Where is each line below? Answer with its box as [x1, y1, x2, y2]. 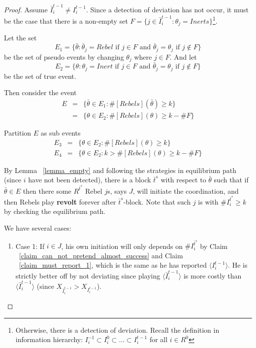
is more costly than [183, 270, 242, 280]
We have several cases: [4, 222, 71, 233]
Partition [4, 128, 32, 138]
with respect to [160, 174, 206, 185]
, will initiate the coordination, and [132, 185, 239, 196]
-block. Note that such [123, 196, 191, 207]
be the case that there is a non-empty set [4, 15, 128, 26]
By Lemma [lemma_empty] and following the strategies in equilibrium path [4, 165, 236, 175]
